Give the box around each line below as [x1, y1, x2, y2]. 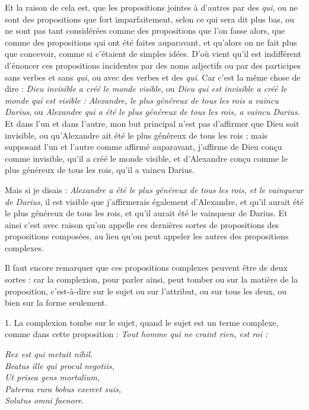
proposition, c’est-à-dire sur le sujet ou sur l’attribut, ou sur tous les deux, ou [5, 284, 286, 297]
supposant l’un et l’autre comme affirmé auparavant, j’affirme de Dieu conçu [5, 140, 282, 153]
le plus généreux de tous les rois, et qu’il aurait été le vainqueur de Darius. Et [5, 207, 288, 219]
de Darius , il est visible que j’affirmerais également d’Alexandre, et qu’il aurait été [5, 195, 304, 207]
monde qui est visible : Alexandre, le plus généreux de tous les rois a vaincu [5, 94, 279, 106]
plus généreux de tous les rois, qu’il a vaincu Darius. [5, 164, 195, 176]
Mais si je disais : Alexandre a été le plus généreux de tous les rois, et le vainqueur [5, 183, 304, 196]
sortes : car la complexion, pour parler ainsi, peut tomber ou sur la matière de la [5, 273, 298, 286]
